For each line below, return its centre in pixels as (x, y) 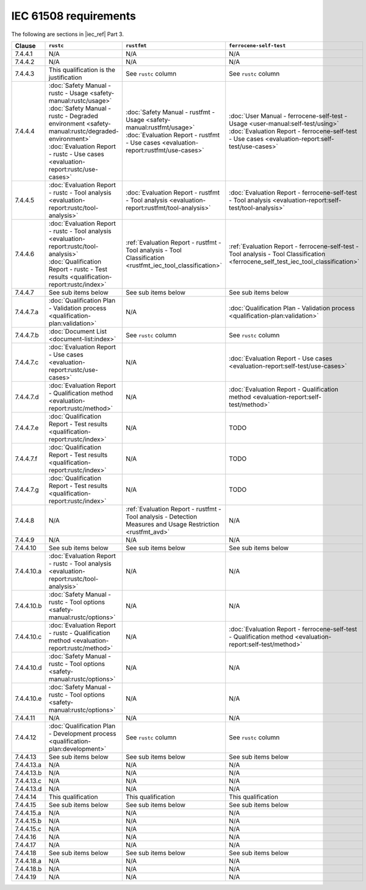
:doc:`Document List (77, 331)
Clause (25, 46)
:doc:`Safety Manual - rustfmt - (170, 112)
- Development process (82, 733)
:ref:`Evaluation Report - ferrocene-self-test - (294, 246)
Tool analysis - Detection (161, 517)
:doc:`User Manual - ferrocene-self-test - (288, 116)
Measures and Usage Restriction (172, 524)
